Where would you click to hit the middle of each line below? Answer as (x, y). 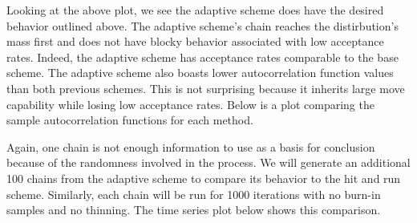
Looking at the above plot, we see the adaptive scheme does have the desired (195, 10)
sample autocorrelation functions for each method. (130, 120)
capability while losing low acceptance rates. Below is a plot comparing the (190, 104)
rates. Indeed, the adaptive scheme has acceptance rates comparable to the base (202, 57)
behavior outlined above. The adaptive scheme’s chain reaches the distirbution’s (202, 25)
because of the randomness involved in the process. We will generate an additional (208, 162)
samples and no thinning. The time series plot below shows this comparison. (194, 210)
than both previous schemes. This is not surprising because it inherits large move (206, 88)
